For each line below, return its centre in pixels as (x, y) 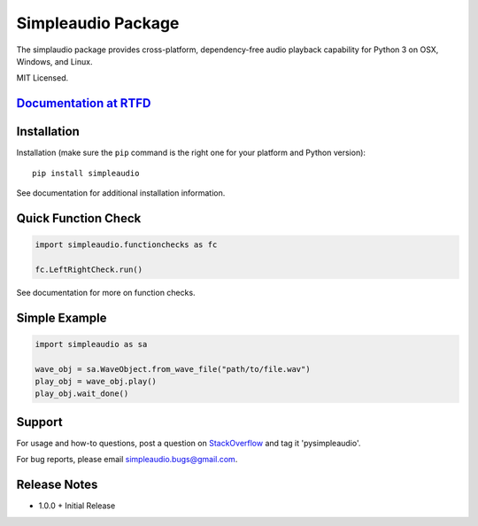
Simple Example (62, 317)
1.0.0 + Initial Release (77, 506)
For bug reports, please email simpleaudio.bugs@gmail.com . (127, 460)
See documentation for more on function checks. (106, 292)
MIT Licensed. (42, 78)
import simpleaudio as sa (91, 344)
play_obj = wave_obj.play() (96, 381)
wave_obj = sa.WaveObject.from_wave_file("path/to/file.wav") (173, 369)
